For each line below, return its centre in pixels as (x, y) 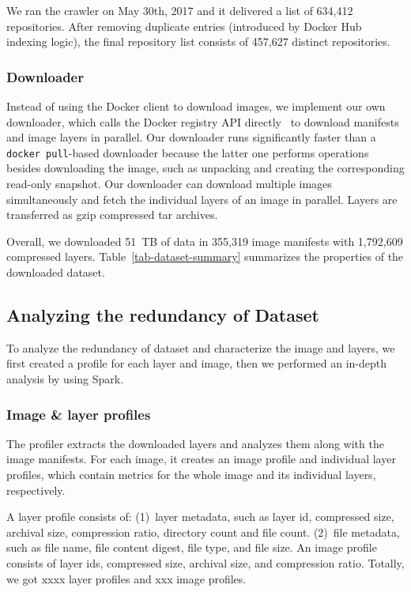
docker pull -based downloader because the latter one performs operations (188, 152)
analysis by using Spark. (65, 378)
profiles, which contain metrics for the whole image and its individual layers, (191, 474)
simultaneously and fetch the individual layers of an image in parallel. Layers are (202, 199)
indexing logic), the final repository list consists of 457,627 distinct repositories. (198, 41)
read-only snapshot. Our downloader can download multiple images (169, 184)
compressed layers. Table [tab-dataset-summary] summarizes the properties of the (205, 256)
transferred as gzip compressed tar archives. (112, 215)
